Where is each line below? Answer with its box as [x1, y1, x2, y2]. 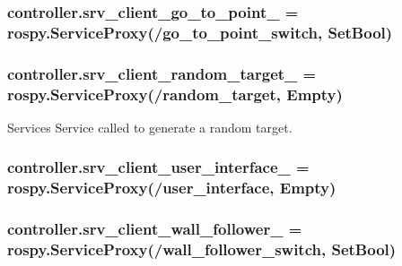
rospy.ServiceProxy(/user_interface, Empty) [7, 176, 336, 199]
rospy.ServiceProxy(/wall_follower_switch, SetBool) [7, 238, 397, 261]
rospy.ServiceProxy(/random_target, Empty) [7, 82, 343, 105]
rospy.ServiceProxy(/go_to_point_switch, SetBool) [7, 21, 393, 43]
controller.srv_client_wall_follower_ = [7, 218, 302, 240]
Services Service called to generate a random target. [7, 117, 293, 136]
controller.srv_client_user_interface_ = [7, 156, 310, 178]
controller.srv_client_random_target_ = [7, 62, 317, 84]
